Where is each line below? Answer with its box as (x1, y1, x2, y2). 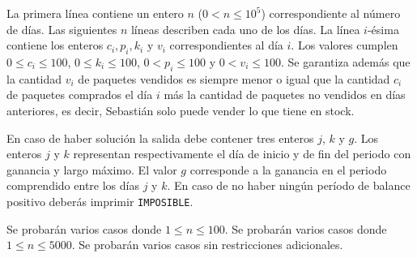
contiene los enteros (6, 37, 104, 54)
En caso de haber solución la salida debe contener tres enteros (6, 129, 314, 146)
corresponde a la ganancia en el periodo (189, 161, 387, 178)
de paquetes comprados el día (6, 86, 153, 103)
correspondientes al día (169, 37, 283, 54)
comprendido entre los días (6, 177, 139, 194)
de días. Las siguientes (6, 20, 117, 37)
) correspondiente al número (261, 5, 401, 21)
